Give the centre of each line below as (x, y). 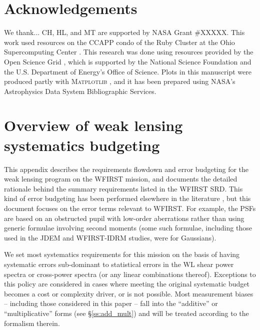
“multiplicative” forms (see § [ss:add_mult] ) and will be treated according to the (126, 313)
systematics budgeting (82, 145)
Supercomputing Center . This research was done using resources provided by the (129, 52)
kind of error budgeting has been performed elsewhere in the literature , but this (127, 198)
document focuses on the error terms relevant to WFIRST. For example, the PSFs (130, 208)
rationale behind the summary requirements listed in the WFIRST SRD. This (123, 188)
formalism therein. (32, 323)
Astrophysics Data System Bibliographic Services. (80, 91)
